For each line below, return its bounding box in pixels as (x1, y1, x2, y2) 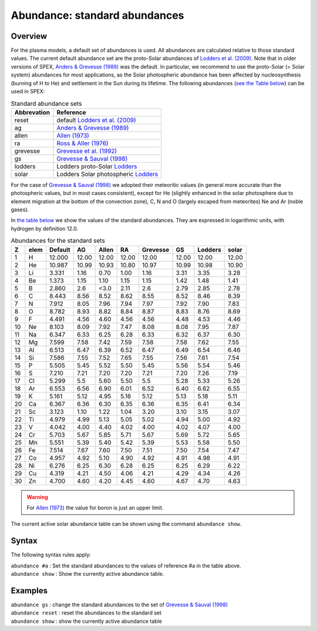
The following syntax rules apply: (11, 551, 91, 558)
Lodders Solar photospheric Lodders (56, 170, 158, 178)
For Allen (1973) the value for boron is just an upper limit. (26, 504, 164, 511)
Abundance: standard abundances (11, 9, 184, 22)
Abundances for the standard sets (11, 237, 105, 245)
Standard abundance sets (11, 99, 82, 108)
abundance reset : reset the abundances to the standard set (11, 609, 161, 616)
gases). (11, 206, 29, 213)
